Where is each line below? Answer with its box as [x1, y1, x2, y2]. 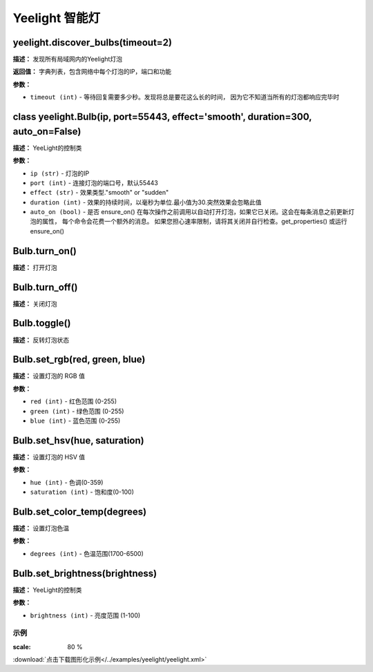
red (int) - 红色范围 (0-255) [30, 397, 117, 405]
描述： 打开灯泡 [12, 263, 57, 271]
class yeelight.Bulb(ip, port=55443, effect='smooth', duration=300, [12, 111, 312, 123]
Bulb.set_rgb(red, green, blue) [12, 354, 146, 365]
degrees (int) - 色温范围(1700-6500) [30, 549, 144, 557]
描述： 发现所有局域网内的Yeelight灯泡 [12, 55, 122, 64]
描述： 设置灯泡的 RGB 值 [12, 372, 86, 380]
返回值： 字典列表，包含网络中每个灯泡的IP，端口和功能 [12, 68, 172, 76]
